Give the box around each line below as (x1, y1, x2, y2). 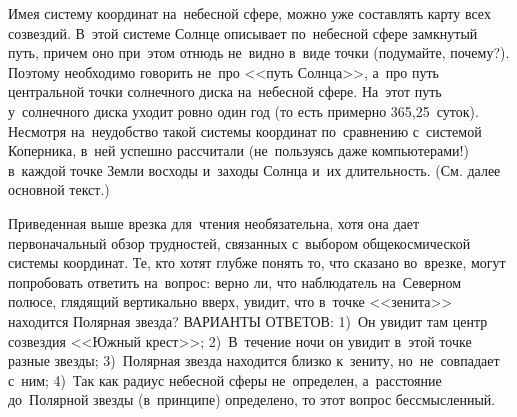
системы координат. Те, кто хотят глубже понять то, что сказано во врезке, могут (8, 252, 506, 273)
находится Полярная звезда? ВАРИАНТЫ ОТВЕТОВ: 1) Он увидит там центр (8, 310, 488, 331)
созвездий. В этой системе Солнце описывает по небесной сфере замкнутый (8, 22, 478, 43)
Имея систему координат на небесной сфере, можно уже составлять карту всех (8, 3, 491, 23)
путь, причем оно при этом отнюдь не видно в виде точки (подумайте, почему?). (8, 42, 510, 63)
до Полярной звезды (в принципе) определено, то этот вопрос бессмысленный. (8, 389, 496, 410)
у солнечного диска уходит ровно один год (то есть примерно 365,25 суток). (8, 100, 479, 121)
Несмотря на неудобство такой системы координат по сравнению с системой (8, 120, 482, 141)
